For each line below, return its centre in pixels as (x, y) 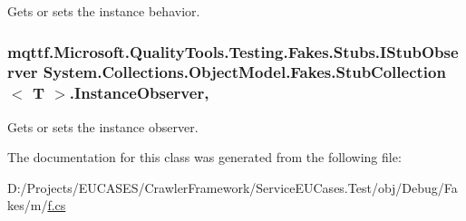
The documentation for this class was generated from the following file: (204, 157)
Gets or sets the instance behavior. (104, 11)
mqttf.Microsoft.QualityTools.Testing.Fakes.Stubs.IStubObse (233, 51)
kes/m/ (28, 205)
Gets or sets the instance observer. (103, 126)
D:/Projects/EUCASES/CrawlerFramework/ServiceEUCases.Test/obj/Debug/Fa (233, 187)
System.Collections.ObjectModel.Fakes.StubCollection (244, 72)
